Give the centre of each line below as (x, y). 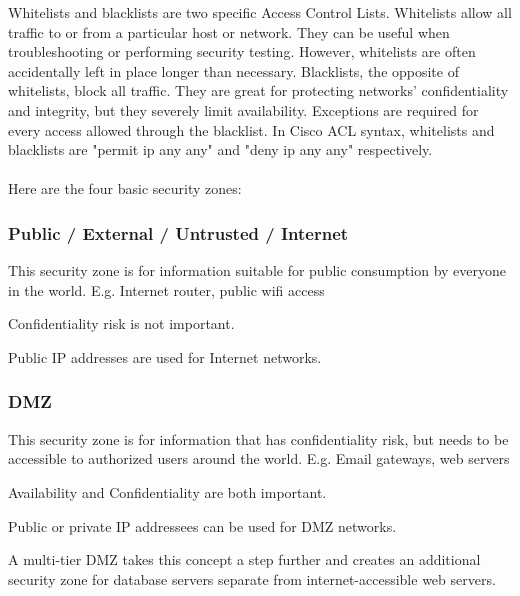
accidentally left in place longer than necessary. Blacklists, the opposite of (233, 70)
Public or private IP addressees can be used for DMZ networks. (202, 525)
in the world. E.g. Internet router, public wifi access (166, 289)
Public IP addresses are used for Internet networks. (165, 356)
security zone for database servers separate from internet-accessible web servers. (252, 578)
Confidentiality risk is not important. (121, 323)
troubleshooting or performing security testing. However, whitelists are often (242, 51)
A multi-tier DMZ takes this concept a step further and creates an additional (244, 559)
